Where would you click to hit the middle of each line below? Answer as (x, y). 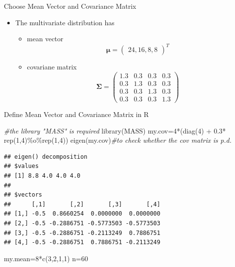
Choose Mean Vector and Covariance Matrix (70, 6)
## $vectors (23, 195)
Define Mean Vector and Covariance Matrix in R (76, 114)
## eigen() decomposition (46, 157)
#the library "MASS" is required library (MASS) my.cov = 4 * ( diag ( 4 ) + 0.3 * (115, 130)
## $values (21, 166)
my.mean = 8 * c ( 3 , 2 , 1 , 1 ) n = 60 (46, 258)
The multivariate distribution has (65, 22)
